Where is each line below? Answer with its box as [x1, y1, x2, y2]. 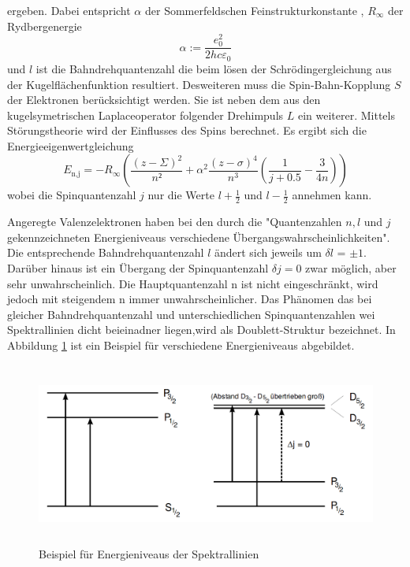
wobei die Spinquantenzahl [7, 187, 136, 203]
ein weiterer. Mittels [297, 106, 395, 123]
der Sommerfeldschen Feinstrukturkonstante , [144, 2, 364, 18]
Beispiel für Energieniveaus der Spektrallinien [39, 546, 259, 561]
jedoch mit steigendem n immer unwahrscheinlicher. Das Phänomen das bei [7, 291, 372, 307]
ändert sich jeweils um [214, 244, 322, 261]
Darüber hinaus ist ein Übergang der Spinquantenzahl [7, 260, 269, 276]
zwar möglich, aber [305, 260, 397, 276]
